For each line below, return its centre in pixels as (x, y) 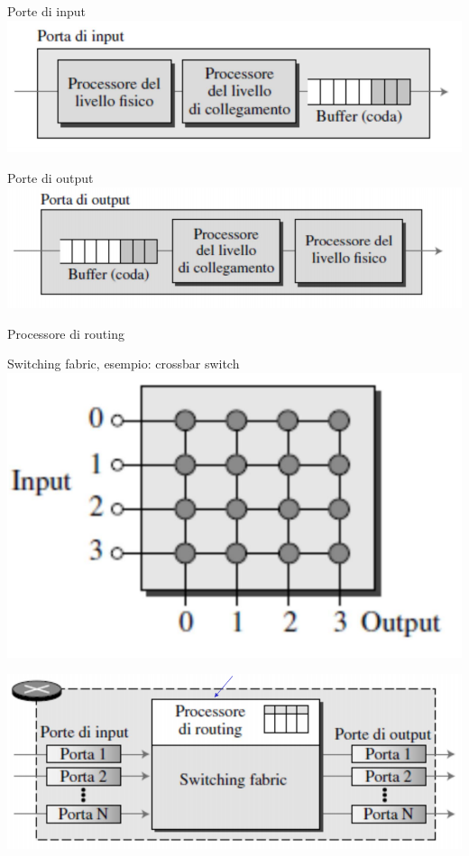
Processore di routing (66, 333)
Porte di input (46, 11)
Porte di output (51, 178)
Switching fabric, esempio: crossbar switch (124, 364)
